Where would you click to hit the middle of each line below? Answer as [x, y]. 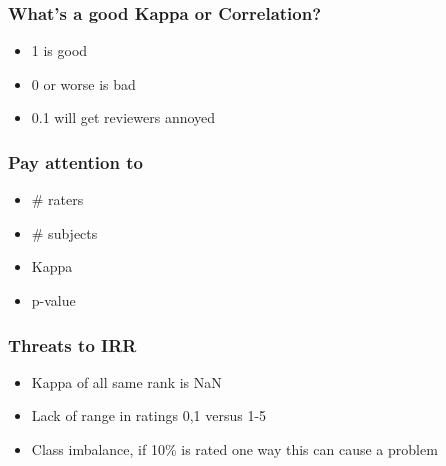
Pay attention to [75, 161]
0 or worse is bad [83, 83]
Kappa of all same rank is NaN [126, 381]
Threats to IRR [72, 344]
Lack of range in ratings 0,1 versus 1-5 [149, 415]
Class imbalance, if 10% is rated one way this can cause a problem [234, 449]
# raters [57, 199]
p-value [53, 300]
